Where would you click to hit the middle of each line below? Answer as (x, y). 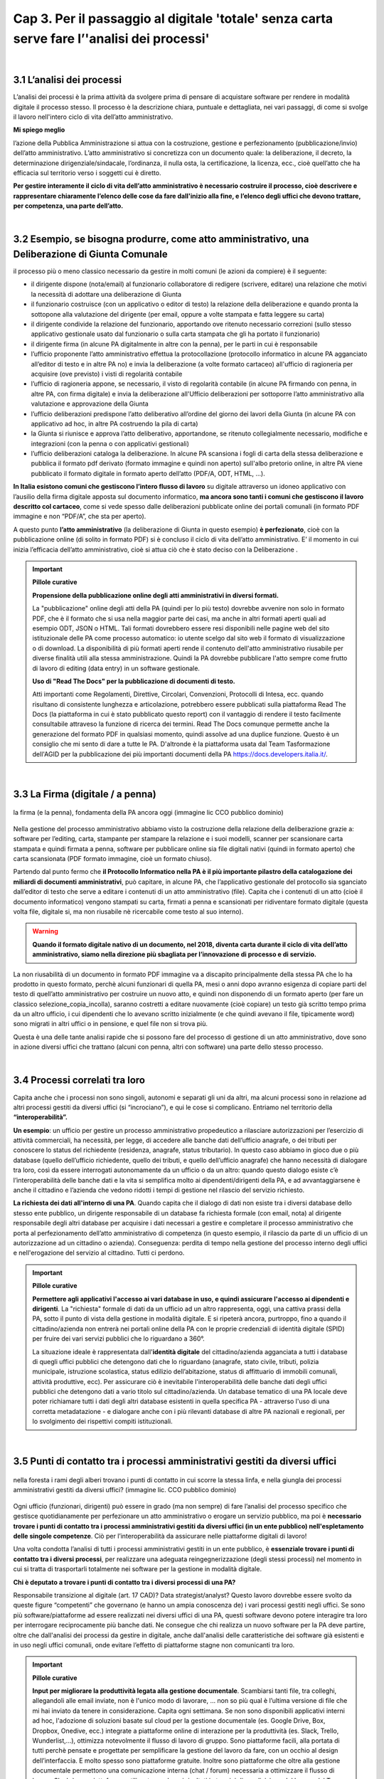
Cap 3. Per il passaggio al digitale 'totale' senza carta (173, 19)
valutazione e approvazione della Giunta (90, 404)
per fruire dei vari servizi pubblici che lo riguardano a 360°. (119, 1339)
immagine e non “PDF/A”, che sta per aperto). (80, 517)
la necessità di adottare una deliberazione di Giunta (106, 294)
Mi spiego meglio (39, 130)
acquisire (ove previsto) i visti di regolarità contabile (107, 374)
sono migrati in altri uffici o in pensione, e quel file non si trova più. (111, 1024)
